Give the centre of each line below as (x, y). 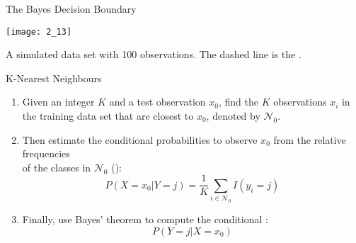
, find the (238, 102)
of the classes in (57, 167)
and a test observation (157, 102)
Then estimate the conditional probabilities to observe (140, 139)
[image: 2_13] (39, 32)
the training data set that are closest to (108, 116)
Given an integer (58, 102)
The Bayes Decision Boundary (71, 9)
